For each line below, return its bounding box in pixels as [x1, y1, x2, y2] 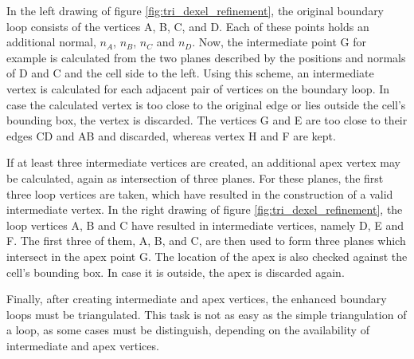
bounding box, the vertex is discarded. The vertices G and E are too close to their [6, 112, 408, 128]
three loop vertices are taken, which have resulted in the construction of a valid [6, 185, 393, 202]
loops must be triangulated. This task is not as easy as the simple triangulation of [6, 306, 407, 322]
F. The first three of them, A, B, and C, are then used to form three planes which [6, 232, 406, 249]
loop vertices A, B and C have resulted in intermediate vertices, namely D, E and [6, 216, 404, 233]
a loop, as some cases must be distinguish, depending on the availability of [6, 322, 369, 338]
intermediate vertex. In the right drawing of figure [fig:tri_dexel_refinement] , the [6, 201, 403, 218]
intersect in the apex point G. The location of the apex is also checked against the [6, 247, 408, 264]
